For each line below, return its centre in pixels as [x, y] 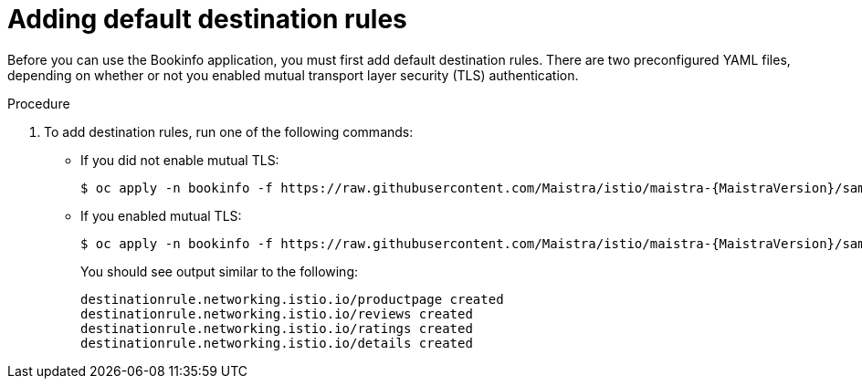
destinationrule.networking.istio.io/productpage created [292, 299]
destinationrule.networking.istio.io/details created [277, 343]
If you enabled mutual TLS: [161, 215]
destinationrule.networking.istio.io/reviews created [277, 313]
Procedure [39, 103]
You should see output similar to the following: [220, 271]
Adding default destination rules [207, 19]
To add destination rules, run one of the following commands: [229, 131]
